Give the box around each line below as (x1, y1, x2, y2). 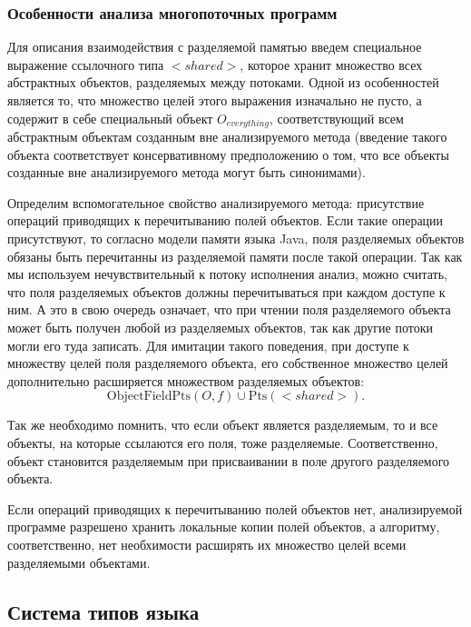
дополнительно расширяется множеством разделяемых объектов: (7, 371, 365, 390)
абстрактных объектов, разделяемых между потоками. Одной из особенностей (7, 73, 439, 92)
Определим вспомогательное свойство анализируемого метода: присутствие (7, 193, 425, 212)
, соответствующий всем (269, 108, 404, 127)
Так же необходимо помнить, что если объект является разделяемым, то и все (7, 415, 438, 434)
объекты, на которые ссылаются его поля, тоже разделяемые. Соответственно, (7, 433, 438, 452)
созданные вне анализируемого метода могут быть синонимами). (7, 163, 366, 182)
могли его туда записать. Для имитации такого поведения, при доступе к (7, 335, 409, 354)
